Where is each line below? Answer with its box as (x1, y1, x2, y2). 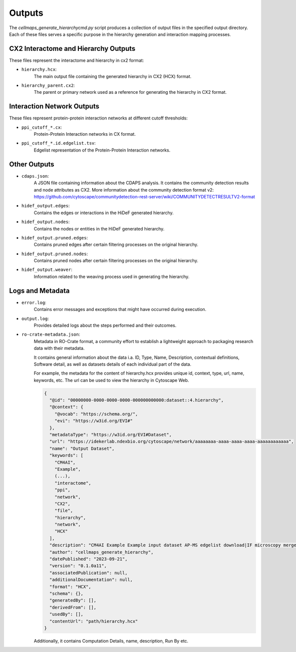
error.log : (21, 299, 46, 306)
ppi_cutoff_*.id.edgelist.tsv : (21, 140, 96, 146)
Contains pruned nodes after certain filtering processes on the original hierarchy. (34, 258, 198, 264)
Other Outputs (9, 160, 54, 168)
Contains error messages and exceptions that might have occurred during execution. (34, 307, 207, 312)
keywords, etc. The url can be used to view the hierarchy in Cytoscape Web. (34, 377, 189, 383)
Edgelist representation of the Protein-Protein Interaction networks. (34, 147, 171, 153)
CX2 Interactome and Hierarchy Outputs (9, 44, 136, 53)
